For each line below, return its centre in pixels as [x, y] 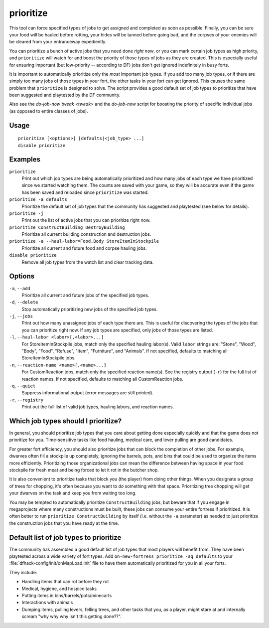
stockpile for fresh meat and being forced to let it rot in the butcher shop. [84, 470]
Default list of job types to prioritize [65, 538]
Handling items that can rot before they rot [65, 582]
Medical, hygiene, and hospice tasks [59, 589]
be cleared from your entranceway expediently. [58, 42]
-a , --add [20, 288]
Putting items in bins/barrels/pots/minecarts [67, 596]
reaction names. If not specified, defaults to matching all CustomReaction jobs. [103, 379]
